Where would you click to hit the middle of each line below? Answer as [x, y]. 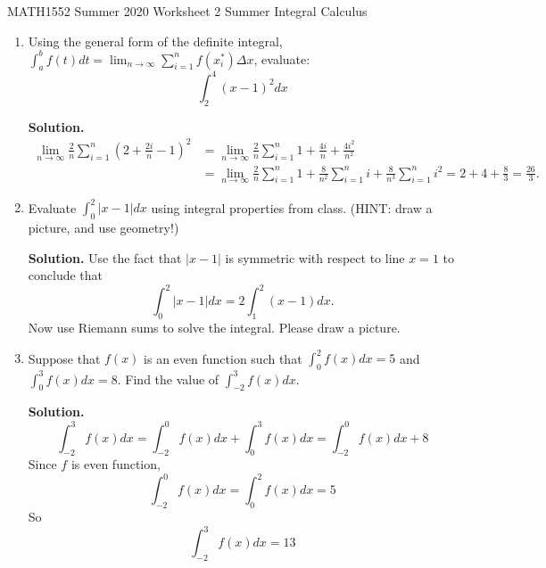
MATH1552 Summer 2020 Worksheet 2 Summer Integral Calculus [187, 11]
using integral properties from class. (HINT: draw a [292, 207]
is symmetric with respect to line [315, 257]
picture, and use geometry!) [103, 228]
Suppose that [64, 358]
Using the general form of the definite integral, [155, 41]
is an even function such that [223, 358]
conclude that [66, 275]
